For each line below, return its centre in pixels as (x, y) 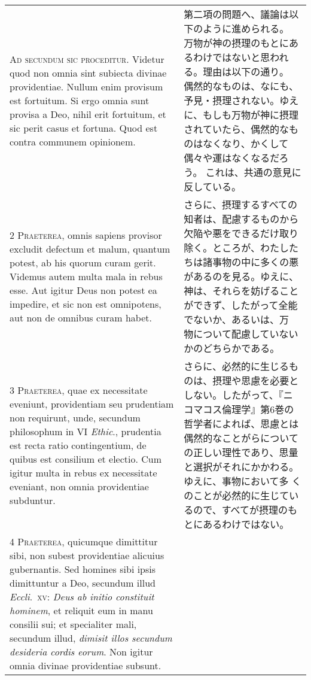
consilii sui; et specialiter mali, (73, 624)
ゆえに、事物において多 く (243, 481)
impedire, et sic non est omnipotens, (86, 303)
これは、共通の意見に (253, 172)
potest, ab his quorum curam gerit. (83, 262)
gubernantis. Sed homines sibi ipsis (83, 569)
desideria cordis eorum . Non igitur (81, 652)
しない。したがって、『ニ (238, 395)
